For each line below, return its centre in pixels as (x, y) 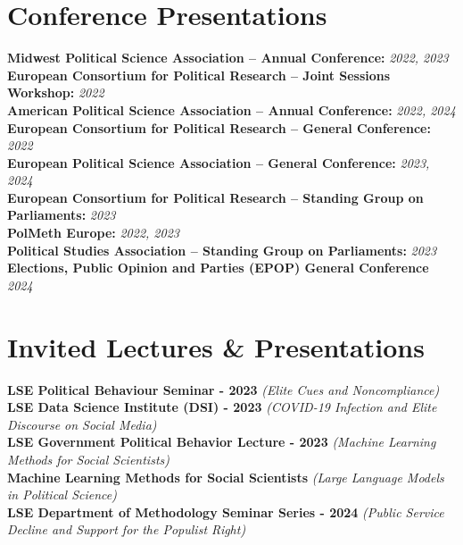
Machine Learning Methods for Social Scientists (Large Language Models (226, 477)
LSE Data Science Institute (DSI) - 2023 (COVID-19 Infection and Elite (222, 407)
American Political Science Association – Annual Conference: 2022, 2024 (231, 109)
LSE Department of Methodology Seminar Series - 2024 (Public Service (226, 511)
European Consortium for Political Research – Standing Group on (215, 197)
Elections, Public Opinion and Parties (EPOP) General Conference (218, 268)
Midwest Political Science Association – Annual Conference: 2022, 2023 (228, 58)
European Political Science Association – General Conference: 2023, (219, 162)
